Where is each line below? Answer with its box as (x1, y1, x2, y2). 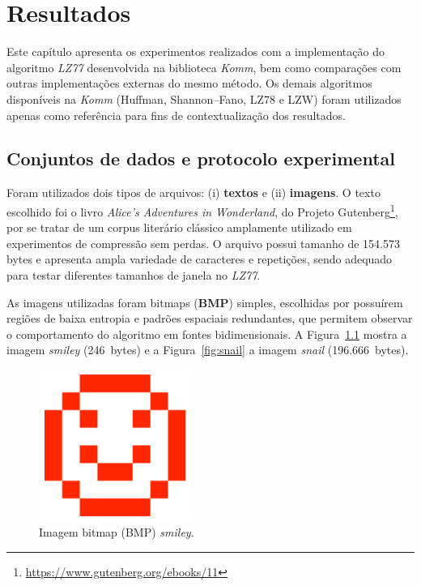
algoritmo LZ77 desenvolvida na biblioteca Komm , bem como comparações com (6, 58, 402, 75)
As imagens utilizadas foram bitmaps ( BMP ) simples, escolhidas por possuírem (6, 293, 403, 310)
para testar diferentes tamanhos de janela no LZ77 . (6, 266, 261, 283)
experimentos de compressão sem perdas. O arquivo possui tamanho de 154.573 (6, 234, 400, 251)
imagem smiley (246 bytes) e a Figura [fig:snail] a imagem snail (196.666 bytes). (6, 341, 409, 358)
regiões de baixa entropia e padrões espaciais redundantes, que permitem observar (6, 310, 413, 327)
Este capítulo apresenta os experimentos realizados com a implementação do (6, 43, 385, 60)
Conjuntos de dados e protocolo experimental (6, 146, 395, 171)
